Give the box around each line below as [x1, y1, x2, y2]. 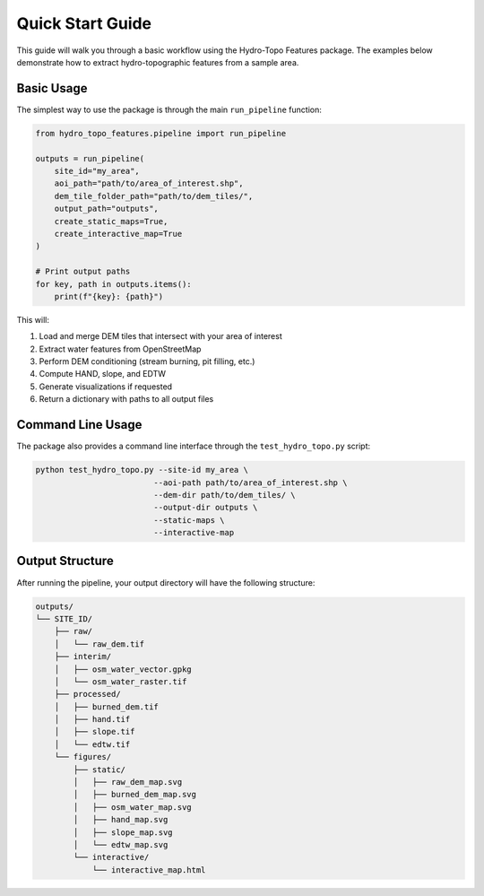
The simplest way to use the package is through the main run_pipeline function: [16, 104, 322, 115]
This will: [16, 314, 49, 325]
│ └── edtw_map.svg [73, 839, 169, 849]
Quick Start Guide [16, 13, 152, 33]
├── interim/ [54, 651, 112, 662]
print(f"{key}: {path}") [54, 291, 164, 301]
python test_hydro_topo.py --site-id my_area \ [35, 465, 248, 475]
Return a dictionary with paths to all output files [39, 394, 214, 405]
